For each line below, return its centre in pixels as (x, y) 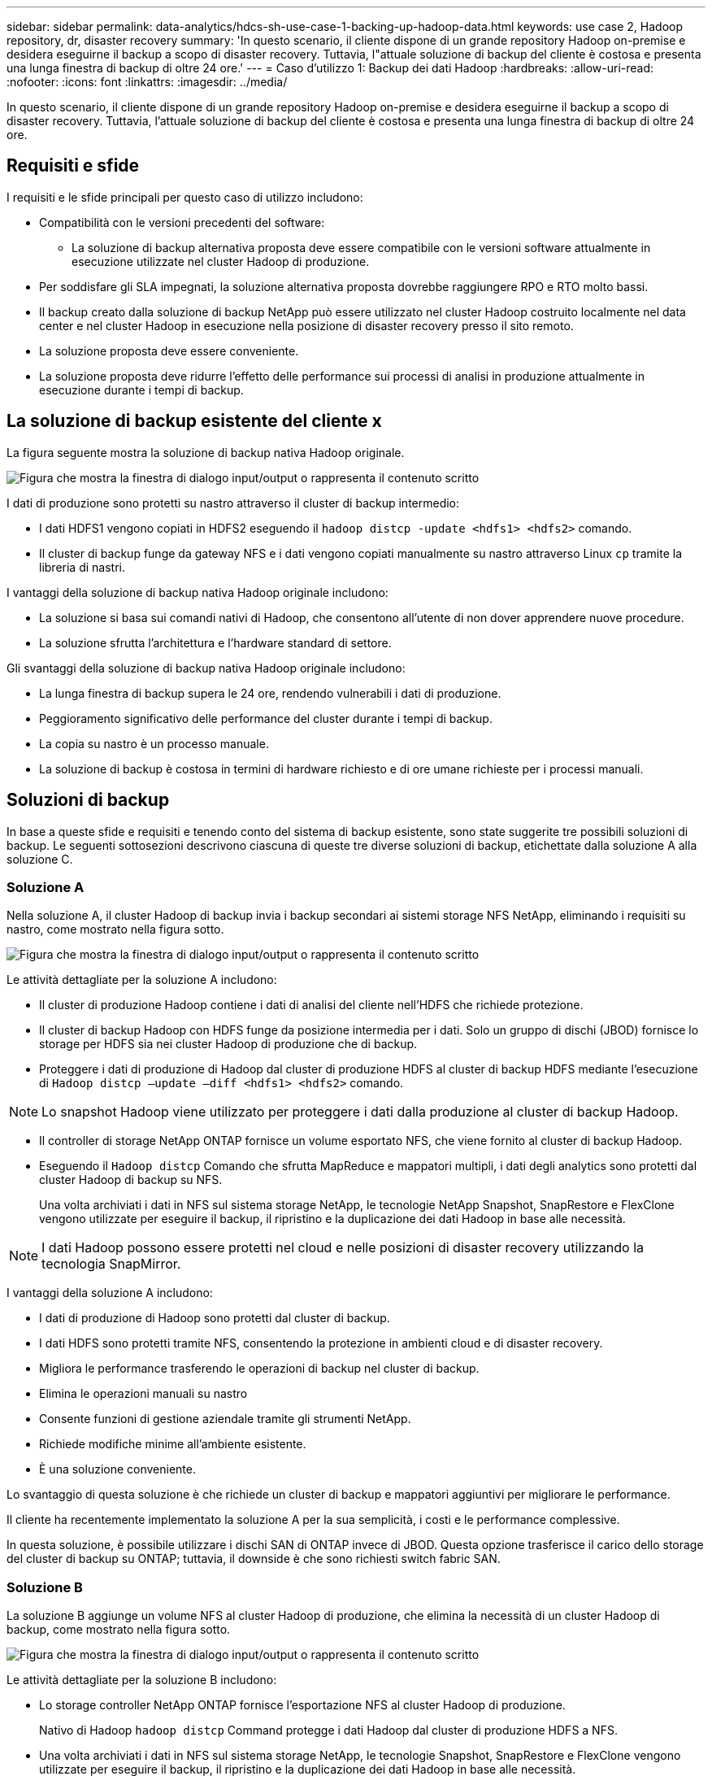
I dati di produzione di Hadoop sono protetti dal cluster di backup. (215, 1318)
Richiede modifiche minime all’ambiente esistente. (173, 1444)
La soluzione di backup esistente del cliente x (194, 421)
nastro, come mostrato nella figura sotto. (115, 929)
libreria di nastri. (82, 567)
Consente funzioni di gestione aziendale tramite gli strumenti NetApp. (225, 1419)
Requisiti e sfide (73, 166)
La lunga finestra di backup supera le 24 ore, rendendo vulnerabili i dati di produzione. (270, 693)
